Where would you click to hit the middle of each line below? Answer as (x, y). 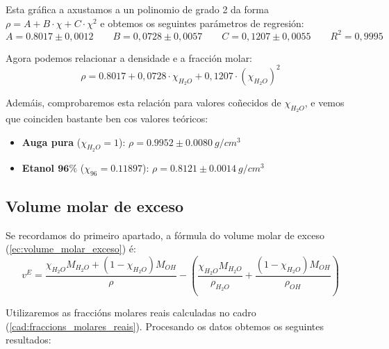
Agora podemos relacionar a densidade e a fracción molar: (129, 57)
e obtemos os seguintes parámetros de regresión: (202, 23)
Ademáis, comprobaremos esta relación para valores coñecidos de (143, 102)
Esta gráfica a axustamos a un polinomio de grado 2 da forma (137, 9)
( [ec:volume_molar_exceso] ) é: (71, 249)
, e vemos (324, 102)
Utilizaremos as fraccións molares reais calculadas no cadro (131, 312)
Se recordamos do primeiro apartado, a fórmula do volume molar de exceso (165, 235)
